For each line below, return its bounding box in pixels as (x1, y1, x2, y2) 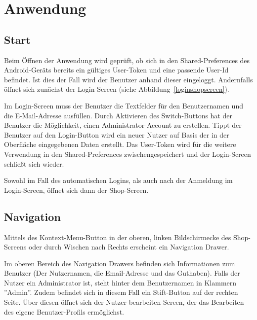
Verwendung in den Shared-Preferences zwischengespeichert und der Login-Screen (4, 148, 251, 159)
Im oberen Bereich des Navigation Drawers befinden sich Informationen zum (4, 258, 235, 268)
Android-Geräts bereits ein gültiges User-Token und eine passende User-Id (4, 65, 229, 75)
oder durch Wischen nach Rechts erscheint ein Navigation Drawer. (28, 242, 229, 252)
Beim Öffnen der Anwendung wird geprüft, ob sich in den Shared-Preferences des (4, 55, 250, 65)
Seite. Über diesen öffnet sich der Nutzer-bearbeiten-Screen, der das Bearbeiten (4, 297, 244, 307)
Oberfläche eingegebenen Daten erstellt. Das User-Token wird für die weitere (4, 139, 236, 149)
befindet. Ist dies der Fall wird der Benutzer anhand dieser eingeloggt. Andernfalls (4, 74, 253, 84)
